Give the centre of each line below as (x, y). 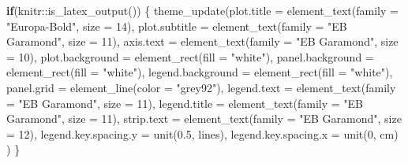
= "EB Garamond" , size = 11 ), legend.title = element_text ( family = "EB (185, 103)
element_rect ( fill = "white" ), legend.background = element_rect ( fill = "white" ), (200, 72)
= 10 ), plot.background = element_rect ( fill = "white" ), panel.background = (190, 56)
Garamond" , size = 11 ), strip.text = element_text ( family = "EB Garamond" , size (204, 119)
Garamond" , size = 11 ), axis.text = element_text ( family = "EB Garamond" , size (202, 41)
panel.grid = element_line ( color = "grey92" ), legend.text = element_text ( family (201, 87)
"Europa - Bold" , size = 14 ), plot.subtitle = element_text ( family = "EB (177, 26)
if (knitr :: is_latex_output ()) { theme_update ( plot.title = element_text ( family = (202, 10)
